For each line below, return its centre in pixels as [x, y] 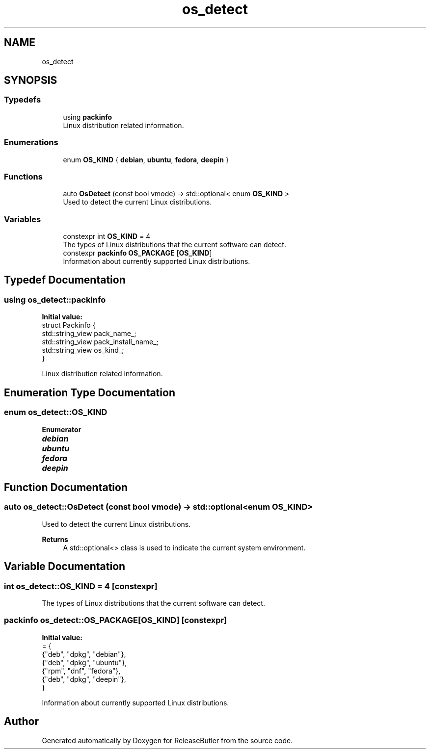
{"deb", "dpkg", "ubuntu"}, [84, 662]
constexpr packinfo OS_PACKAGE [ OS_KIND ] [137, 253]
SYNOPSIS [31, 80]
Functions [23, 176]
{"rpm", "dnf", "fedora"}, [81, 671]
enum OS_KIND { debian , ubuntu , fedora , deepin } [146, 159]
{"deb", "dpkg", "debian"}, [84, 654]
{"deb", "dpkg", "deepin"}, [84, 679]
